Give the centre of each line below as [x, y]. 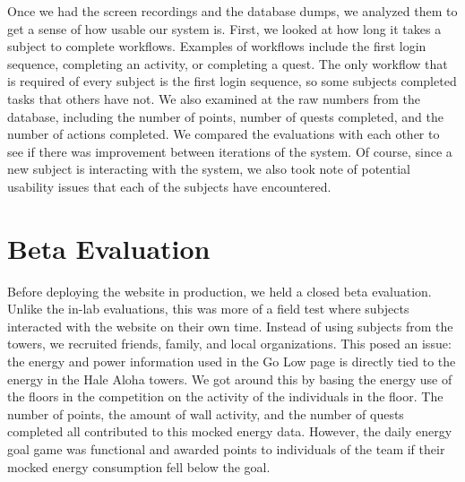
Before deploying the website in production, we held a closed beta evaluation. [220, 291]
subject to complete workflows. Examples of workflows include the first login [217, 46]
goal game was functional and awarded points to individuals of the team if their [226, 449]
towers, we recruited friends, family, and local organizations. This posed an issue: [229, 344]
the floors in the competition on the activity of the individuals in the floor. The [225, 396]
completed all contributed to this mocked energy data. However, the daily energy [230, 431]
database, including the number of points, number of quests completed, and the [225, 116]
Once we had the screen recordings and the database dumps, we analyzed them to [232, 11]
